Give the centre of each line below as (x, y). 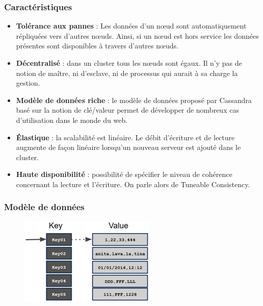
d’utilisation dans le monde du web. (72, 120)
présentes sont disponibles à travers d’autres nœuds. (97, 46)
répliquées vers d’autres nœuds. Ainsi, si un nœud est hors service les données (137, 35)
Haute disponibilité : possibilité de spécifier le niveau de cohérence (124, 174)
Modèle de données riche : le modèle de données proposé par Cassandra (134, 100)
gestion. (28, 83)
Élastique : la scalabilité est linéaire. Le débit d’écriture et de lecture (125, 137)
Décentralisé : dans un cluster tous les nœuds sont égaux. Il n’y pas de (129, 63)
